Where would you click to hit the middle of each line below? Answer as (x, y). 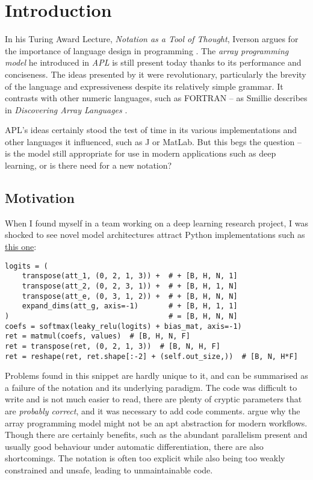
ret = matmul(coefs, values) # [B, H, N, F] (98, 336)
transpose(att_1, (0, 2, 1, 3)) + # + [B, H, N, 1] (130, 276)
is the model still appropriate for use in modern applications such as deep (141, 153)
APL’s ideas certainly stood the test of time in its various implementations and (151, 130)
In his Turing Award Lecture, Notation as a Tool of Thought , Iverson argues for (152, 39)
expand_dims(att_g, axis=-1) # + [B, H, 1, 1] (130, 306)
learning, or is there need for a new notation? (88, 165)
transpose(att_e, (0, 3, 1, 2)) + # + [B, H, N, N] (130, 296)
